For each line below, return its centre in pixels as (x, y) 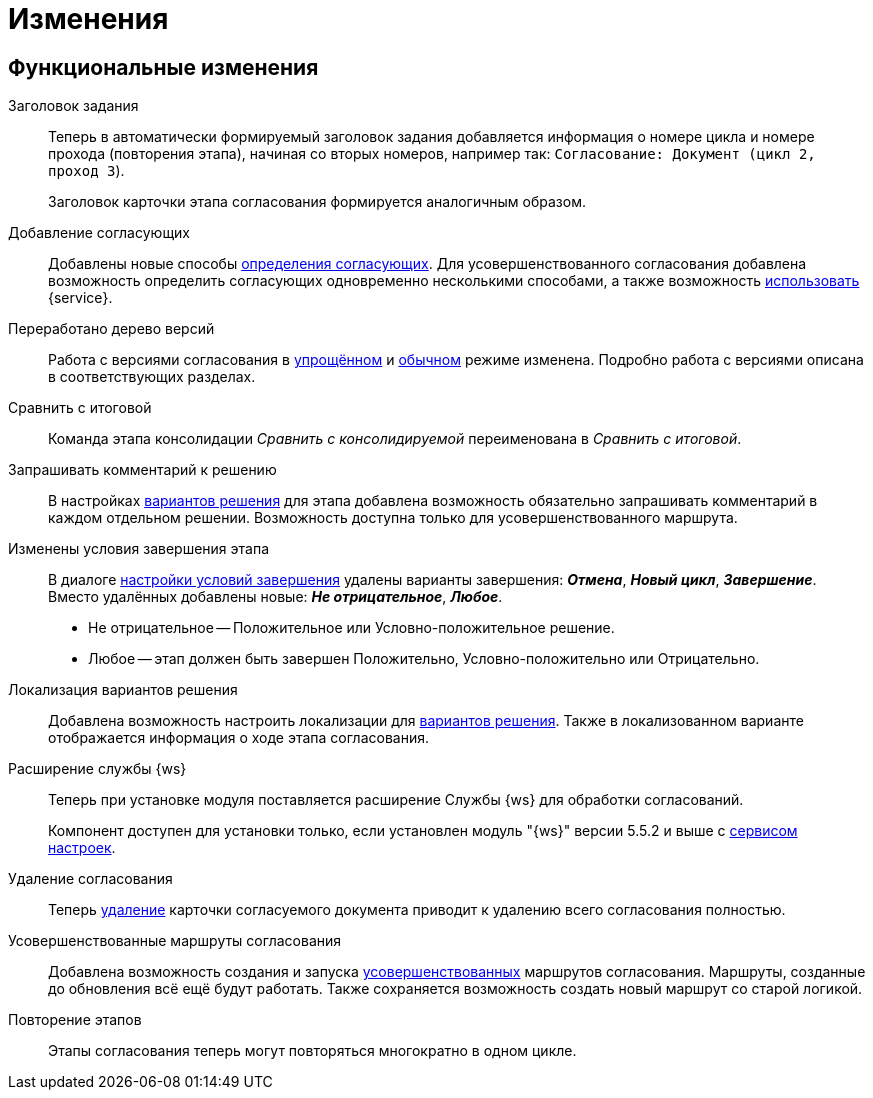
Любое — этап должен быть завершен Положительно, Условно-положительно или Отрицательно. (424, 659)
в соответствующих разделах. (152, 377)
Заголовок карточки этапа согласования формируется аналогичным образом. (317, 202)
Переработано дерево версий (111, 329)
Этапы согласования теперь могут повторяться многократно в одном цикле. (312, 1051)
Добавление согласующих (99, 233)
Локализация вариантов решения (123, 690)
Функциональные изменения (163, 67)
